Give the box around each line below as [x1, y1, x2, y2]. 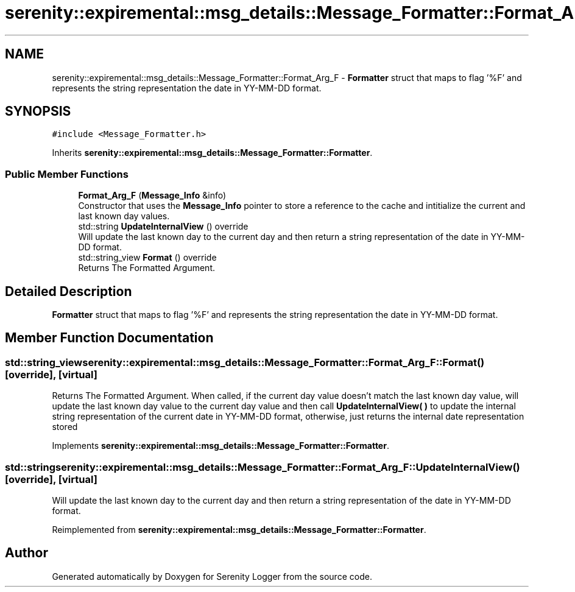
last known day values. [78, 211, 170, 222]
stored [52, 421, 78, 432]
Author [5, 545, 48, 561]
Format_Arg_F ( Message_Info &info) [78, 190, 227, 201]
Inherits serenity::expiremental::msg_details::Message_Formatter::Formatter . [52, 147, 373, 158]
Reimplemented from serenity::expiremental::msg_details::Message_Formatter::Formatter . [52, 524, 426, 535]
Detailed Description [5, 283, 132, 299]
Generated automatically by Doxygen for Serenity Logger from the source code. [52, 571, 372, 582]
